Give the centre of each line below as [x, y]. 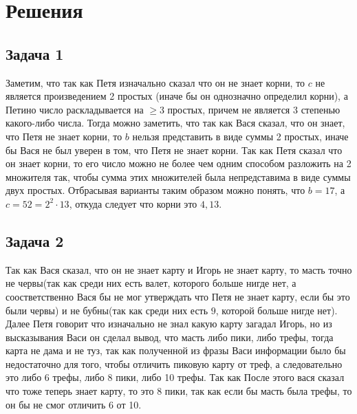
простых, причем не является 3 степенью [254, 109]
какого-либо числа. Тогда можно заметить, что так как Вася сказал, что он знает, [175, 123]
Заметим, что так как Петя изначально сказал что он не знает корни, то [155, 82]
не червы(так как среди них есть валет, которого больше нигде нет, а [151, 283]
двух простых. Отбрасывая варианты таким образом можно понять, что [155, 190]
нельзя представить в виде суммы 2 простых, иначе [240, 136]
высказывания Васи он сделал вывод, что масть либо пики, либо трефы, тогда [170, 337]
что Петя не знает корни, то [64, 136]
